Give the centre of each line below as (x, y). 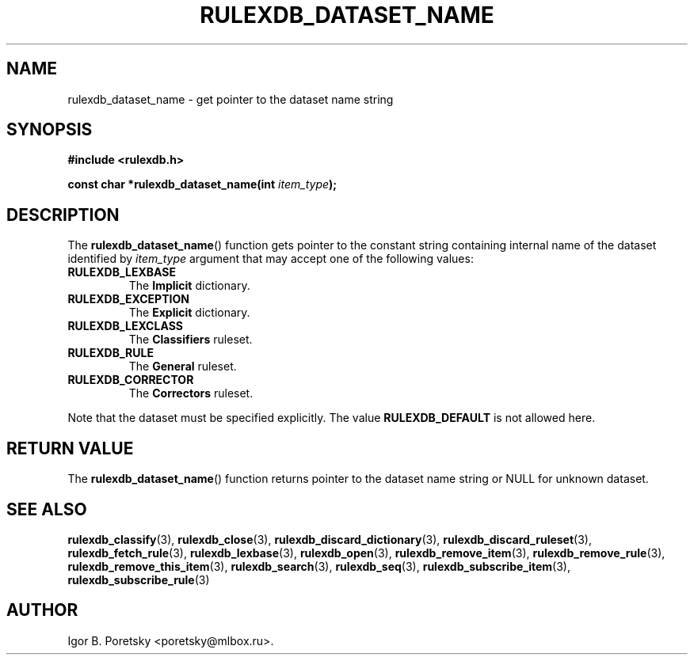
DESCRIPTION (63, 215)
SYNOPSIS (50, 130)
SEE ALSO (47, 509)
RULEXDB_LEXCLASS (125, 326)
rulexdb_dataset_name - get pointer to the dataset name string (231, 99)
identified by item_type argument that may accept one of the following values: (271, 259)
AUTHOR (42, 610)
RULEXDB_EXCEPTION (128, 299)
